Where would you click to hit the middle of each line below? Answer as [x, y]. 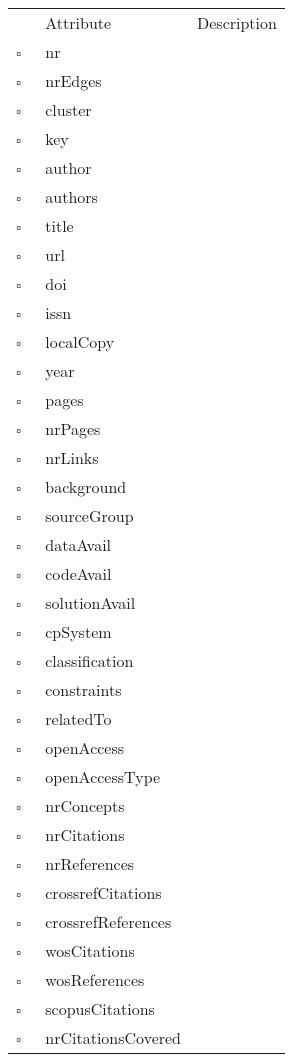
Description [237, 22]
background [86, 486]
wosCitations [90, 950]
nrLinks [72, 457]
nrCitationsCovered [113, 1037]
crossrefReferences [108, 921]
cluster [68, 109]
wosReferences [95, 979]
